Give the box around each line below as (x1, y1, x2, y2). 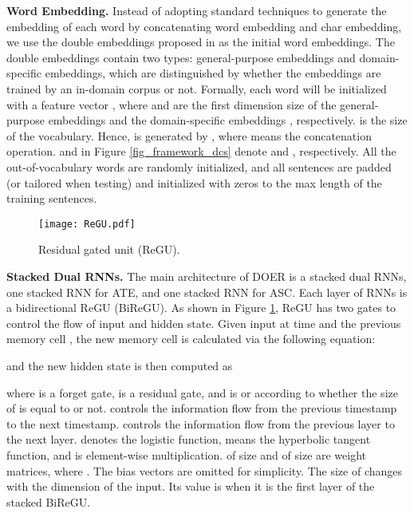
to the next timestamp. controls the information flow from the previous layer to (6, 415, 395, 432)
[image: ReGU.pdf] (38, 218, 136, 230)
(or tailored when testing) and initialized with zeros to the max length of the (6, 174, 382, 191)
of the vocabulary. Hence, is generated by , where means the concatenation (6, 127, 372, 144)
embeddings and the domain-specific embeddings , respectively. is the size (48, 112, 408, 128)
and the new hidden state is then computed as (6, 357, 233, 373)
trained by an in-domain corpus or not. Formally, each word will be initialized (6, 80, 387, 97)
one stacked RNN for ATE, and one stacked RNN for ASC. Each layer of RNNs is (6, 283, 408, 300)
